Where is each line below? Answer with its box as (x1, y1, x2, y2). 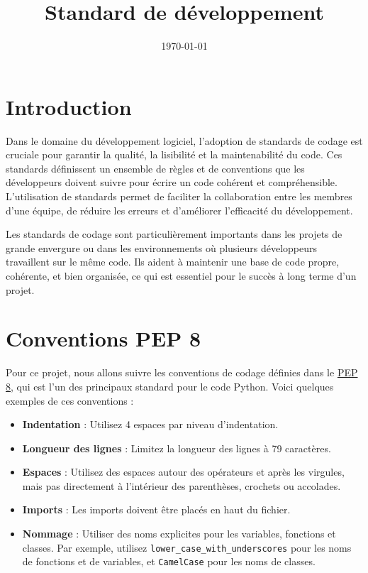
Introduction (6, 92, 132, 121)
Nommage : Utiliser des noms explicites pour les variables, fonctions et (22, 526, 336, 541)
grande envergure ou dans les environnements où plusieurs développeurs (6, 240, 317, 255)
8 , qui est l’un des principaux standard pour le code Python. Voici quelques (6, 378, 334, 393)
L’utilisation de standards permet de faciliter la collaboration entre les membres (6, 189, 352, 204)
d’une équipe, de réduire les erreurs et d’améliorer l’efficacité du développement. (6, 202, 353, 217)
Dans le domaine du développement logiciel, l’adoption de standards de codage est (6, 133, 363, 148)
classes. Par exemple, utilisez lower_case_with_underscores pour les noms (22, 540, 352, 555)
